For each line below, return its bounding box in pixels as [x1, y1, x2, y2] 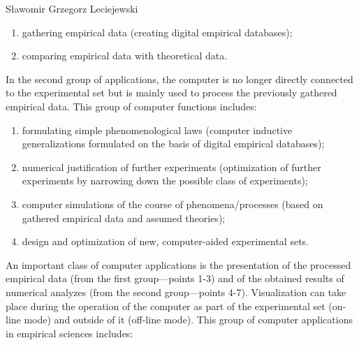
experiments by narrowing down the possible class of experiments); [22, 173, 308, 188]
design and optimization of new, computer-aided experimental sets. [22, 234, 309, 249]
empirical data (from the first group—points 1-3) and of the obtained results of [6, 271, 344, 286]
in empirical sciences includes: [6, 325, 133, 340]
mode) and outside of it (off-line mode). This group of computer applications [24, 312, 353, 327]
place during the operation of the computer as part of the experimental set [6, 298, 325, 313]
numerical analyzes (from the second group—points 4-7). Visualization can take [6, 284, 346, 299]
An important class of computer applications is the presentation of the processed [6, 257, 351, 272]
